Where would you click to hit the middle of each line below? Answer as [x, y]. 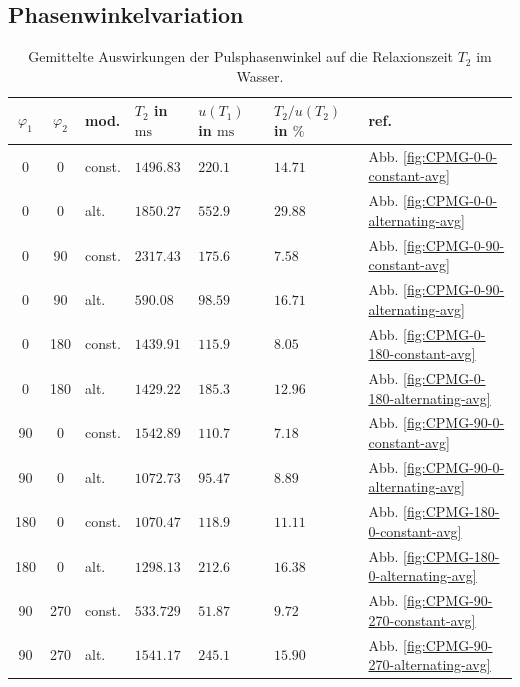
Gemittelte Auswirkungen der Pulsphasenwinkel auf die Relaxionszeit [241, 56]
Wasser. [260, 75]
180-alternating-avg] [429, 397]
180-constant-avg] [422, 353]
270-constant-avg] [422, 619]
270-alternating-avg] [429, 664]
